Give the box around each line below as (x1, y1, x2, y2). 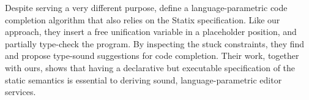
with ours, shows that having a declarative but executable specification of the (5, 61, 296, 74)
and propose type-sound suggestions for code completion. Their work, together (5, 49, 299, 62)
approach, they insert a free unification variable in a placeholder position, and (5, 25, 297, 38)
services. (5, 85, 36, 98)
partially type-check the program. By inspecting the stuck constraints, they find (5, 37, 305, 50)
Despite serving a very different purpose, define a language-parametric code (5, 1, 288, 13)
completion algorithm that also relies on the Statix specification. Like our (5, 13, 280, 26)
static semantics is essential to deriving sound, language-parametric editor (5, 73, 282, 86)
